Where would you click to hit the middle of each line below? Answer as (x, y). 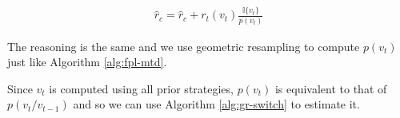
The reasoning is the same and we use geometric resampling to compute (184, 46)
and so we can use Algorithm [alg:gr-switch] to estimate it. (216, 104)
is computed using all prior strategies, (141, 88)
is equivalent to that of (331, 88)
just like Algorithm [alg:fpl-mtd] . (87, 62)
